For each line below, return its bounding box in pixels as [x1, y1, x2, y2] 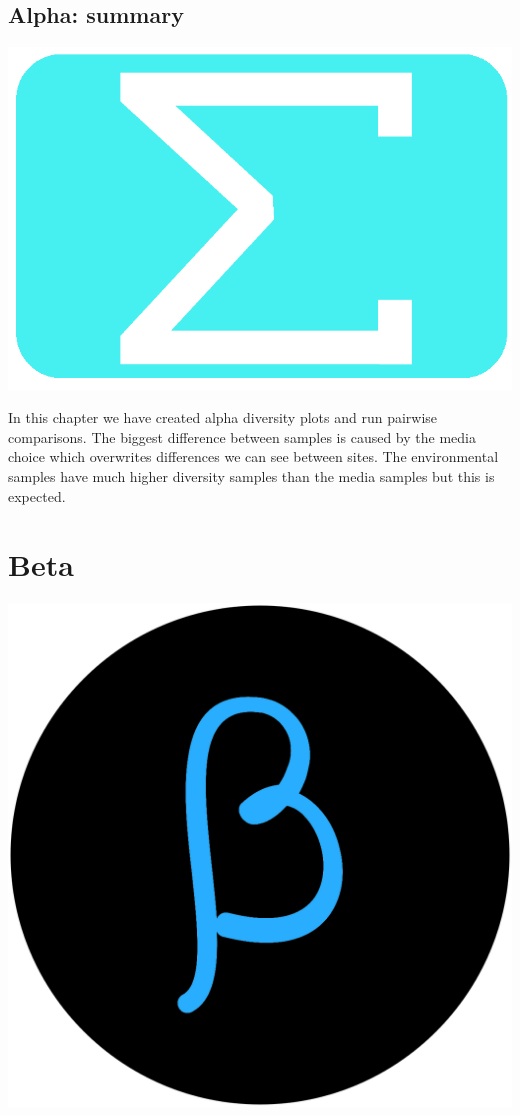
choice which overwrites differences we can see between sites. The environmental [8, 446, 499, 467]
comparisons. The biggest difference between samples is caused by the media [8, 426, 476, 447]
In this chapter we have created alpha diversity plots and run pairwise [8, 407, 438, 428]
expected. [8, 485, 66, 506]
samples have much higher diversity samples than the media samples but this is [8, 466, 495, 487]
